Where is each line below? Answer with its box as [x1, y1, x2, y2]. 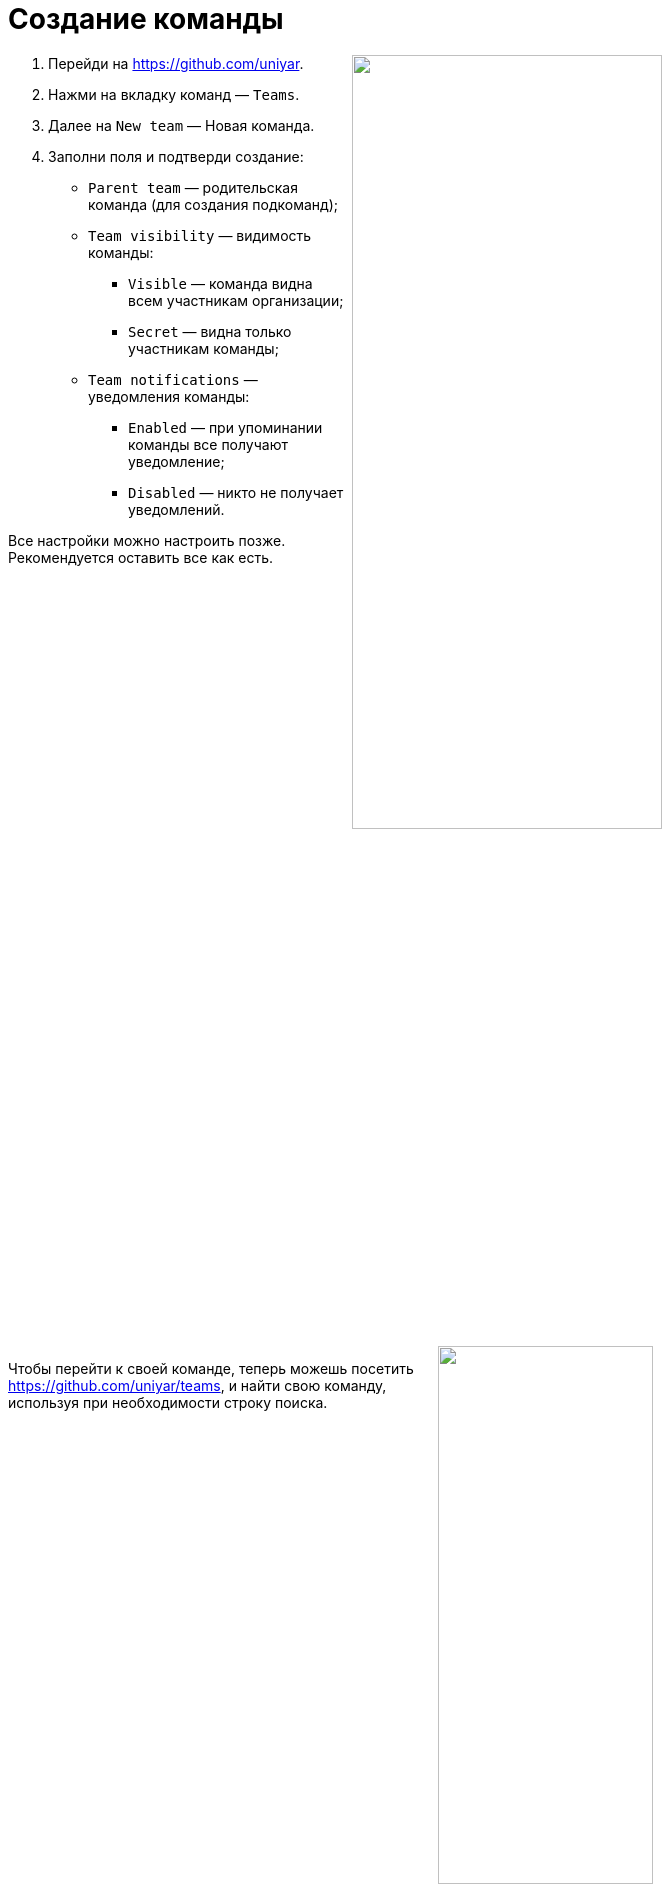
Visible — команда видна [128, 274, 313, 292]
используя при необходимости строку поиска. [8, 1393, 328, 1411]
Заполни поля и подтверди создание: [48, 147, 304, 165]
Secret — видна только [128, 322, 292, 340]
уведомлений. [128, 500, 225, 518]
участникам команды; [128, 339, 279, 357]
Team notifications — [88, 370, 258, 388]
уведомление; [128, 452, 225, 470]
